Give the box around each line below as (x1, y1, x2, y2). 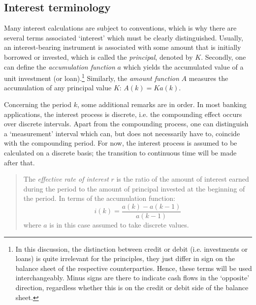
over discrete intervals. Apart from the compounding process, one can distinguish (4, 118, 249, 129)
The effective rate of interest (23, 174, 109, 184)
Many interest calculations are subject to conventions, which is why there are (4, 23, 237, 33)
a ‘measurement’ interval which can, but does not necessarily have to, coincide (4, 128, 240, 138)
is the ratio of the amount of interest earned (116, 174, 249, 184)
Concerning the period (4, 99, 71, 110)
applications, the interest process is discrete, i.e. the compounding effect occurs (4, 109, 242, 119)
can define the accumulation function (4, 61, 115, 72)
